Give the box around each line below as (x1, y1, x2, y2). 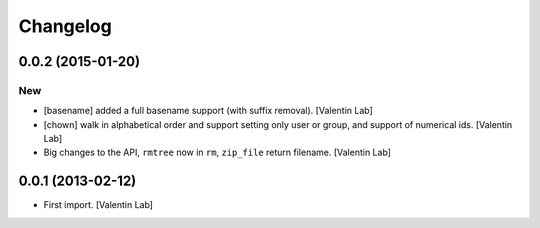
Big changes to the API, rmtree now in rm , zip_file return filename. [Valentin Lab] (43, 146, 392, 159)
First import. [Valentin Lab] (43, 199, 154, 211)
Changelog (18, 15, 112, 37)
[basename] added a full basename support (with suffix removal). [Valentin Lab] (43, 105, 374, 117)
